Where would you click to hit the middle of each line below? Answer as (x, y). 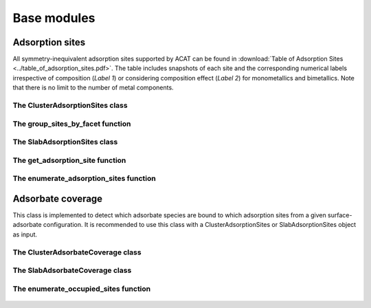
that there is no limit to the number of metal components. (93, 88)
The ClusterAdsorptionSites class (70, 105)
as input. (25, 234)
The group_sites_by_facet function (72, 124)
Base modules (54, 18)
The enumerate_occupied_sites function (82, 289)
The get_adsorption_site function (69, 160)
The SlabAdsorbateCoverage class (72, 270)
